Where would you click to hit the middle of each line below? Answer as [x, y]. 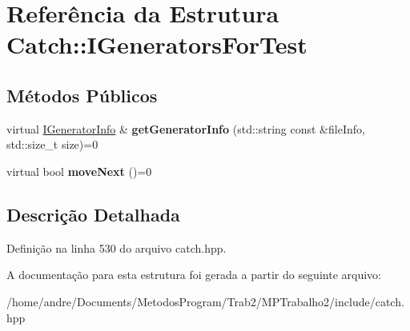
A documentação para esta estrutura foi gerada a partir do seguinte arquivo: [194, 275]
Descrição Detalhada [93, 214]
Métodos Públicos [82, 95]
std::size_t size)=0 [52, 144]
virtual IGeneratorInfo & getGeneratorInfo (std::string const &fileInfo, [186, 128]
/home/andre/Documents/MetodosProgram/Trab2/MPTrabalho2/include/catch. [205, 301]
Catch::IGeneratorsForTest [157, 44]
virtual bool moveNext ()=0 [79, 171]
